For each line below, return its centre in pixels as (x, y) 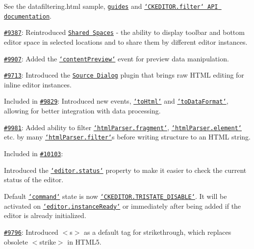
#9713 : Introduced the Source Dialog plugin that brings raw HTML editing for (124, 75)
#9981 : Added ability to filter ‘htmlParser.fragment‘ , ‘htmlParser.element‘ (123, 127)
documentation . (28, 15)
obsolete (16, 241)
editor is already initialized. (45, 215)
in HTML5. (84, 241)
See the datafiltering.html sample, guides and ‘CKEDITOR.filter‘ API (111, 6)
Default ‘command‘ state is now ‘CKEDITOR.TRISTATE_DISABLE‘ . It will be (115, 196)
